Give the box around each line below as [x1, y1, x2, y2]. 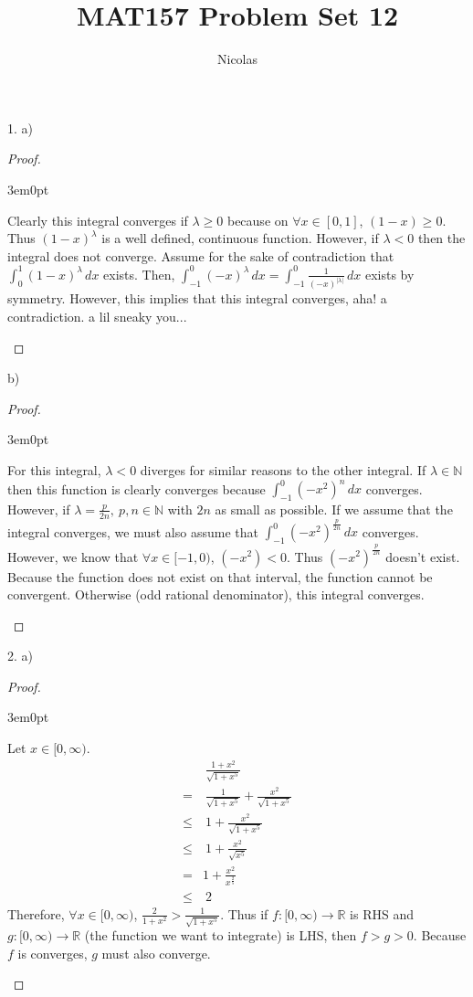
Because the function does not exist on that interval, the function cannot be [7, 567, 433, 586]
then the [417, 228, 466, 248]
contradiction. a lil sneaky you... [7, 307, 187, 325]
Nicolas [216, 49, 258, 69]
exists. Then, [103, 264, 175, 283]
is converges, [17, 943, 88, 962]
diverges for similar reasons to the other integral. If [140, 460, 426, 479]
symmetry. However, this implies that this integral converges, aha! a [7, 289, 387, 308]
